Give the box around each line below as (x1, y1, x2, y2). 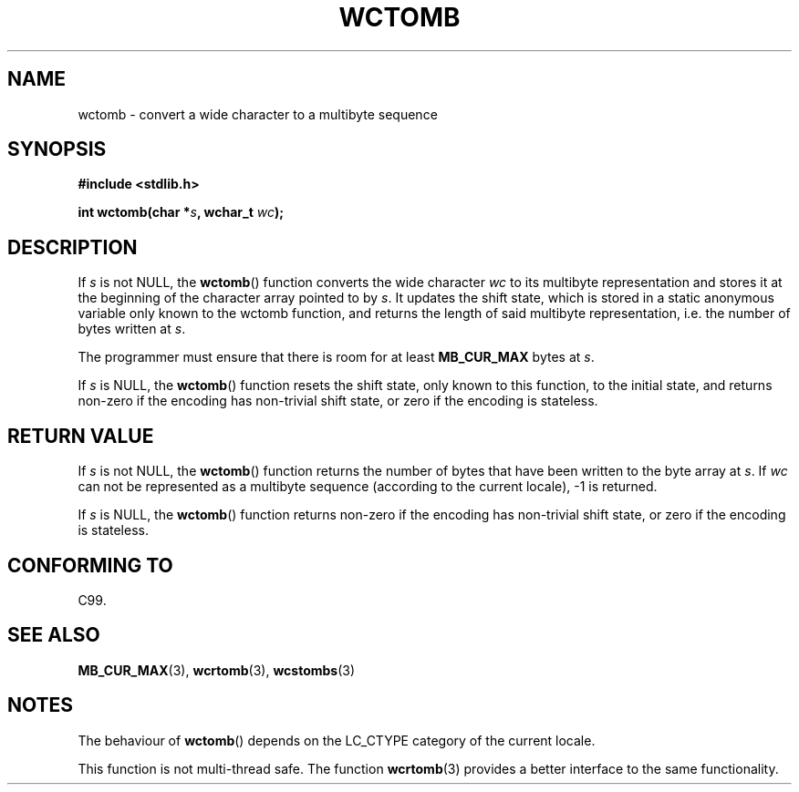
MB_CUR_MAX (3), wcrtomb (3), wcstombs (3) (78, 662, 356, 678)
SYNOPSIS (7, 138, 107, 161)
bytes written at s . (78, 321, 186, 337)
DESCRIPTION (7, 235, 138, 259)
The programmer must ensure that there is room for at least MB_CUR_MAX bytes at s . (78, 349, 595, 365)
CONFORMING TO (7, 553, 173, 577)
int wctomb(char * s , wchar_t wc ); (78, 204, 285, 221)
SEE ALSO (7, 623, 100, 647)
